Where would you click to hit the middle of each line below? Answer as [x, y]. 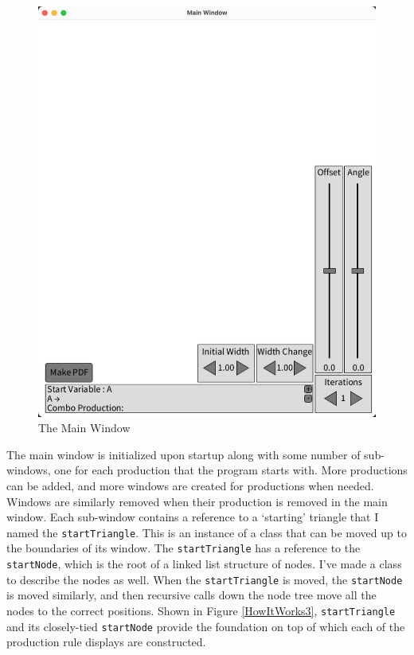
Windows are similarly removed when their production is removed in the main [197, 501]
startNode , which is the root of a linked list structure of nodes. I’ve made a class [204, 564]
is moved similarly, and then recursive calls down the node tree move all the [191, 595]
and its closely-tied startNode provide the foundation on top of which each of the [206, 626]
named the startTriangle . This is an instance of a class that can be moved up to [207, 532]
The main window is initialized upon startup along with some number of [184, 454]
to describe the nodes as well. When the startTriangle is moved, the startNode [205, 579]
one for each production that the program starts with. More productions [231, 470]
